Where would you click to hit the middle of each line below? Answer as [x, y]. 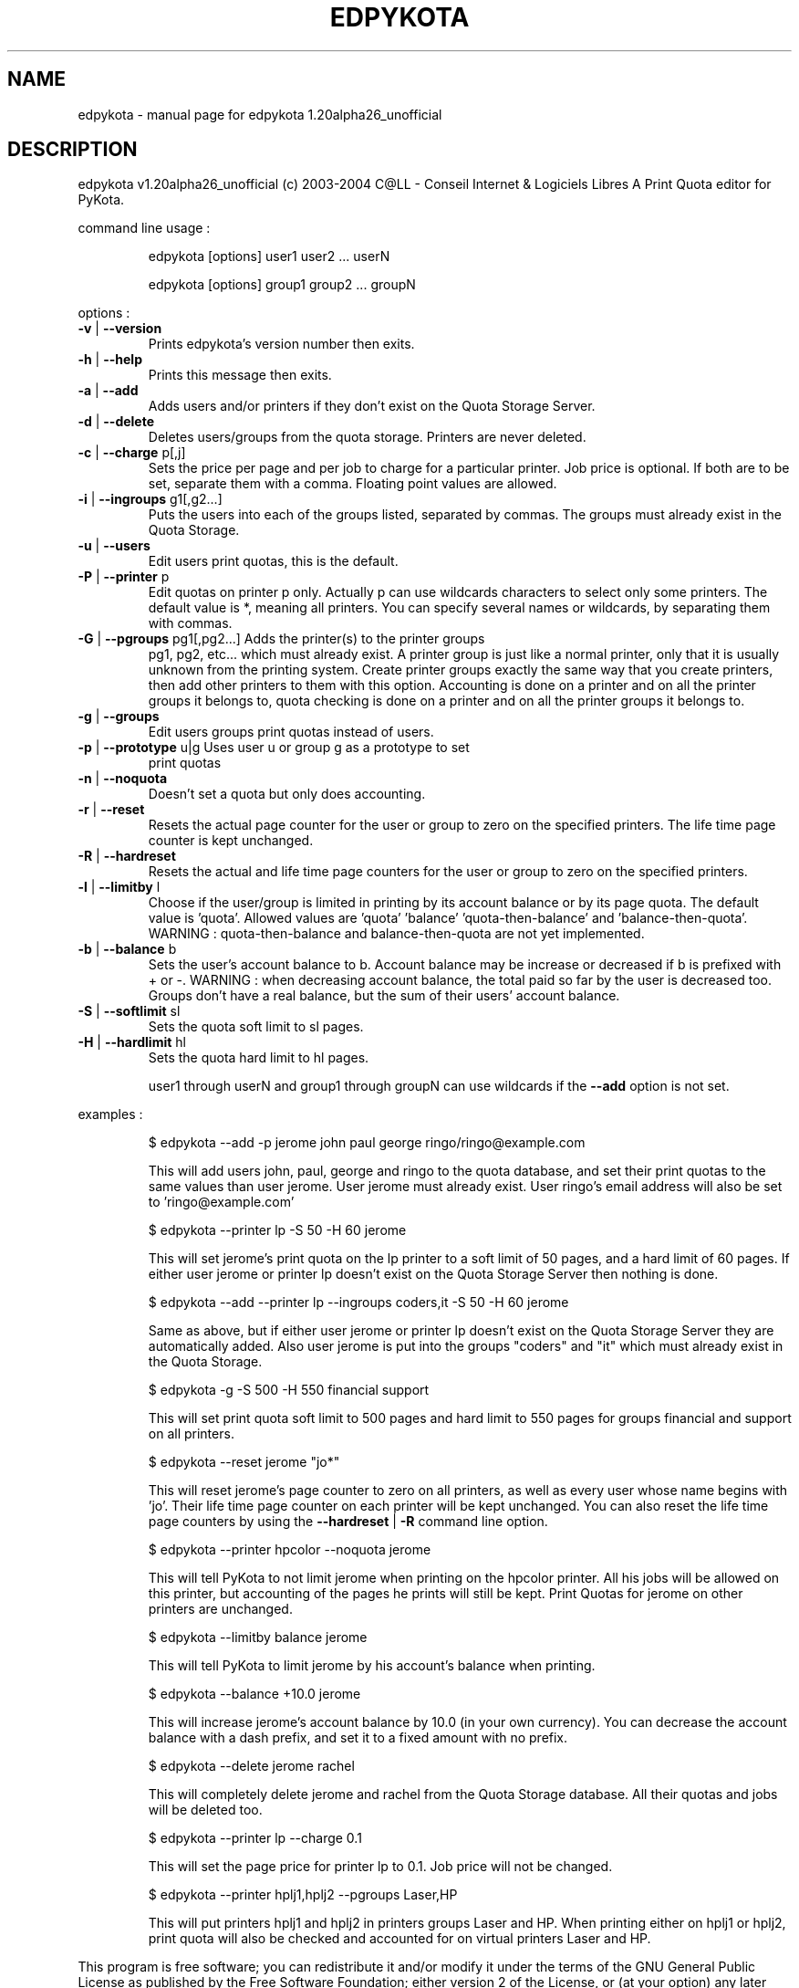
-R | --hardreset [127, 856]
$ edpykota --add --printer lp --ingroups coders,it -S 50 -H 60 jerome [358, 1303]
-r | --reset [111, 810]
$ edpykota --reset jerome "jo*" [244, 1462]
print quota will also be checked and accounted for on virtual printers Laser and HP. [399, 1939]
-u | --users [114, 546]
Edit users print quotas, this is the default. [273, 561]
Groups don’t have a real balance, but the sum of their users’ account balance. [384, 996]
